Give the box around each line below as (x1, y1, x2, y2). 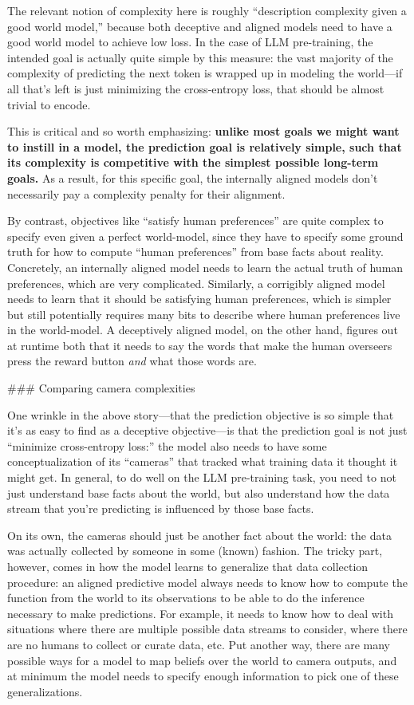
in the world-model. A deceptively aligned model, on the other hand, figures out (7, 321, 398, 338)
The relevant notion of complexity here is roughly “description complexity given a (7, 2, 407, 18)
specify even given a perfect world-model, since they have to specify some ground (7, 227, 404, 244)
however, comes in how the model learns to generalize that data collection (7, 558, 369, 574)
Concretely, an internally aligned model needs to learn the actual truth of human (7, 258, 404, 275)
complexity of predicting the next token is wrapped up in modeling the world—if (7, 65, 403, 81)
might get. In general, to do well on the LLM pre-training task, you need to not (7, 469, 396, 486)
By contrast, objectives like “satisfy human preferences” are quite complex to (7, 212, 384, 229)
